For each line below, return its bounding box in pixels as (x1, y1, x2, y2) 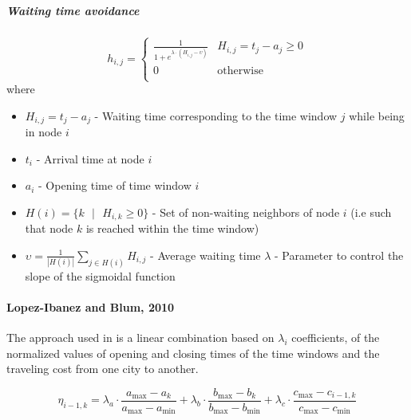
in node (25, 124, 62, 140)
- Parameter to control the (275, 246, 404, 263)
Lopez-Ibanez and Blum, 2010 (6, 298, 175, 315)
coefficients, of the (291, 329, 380, 346)
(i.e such (350, 203, 392, 220)
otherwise (217, 65, 263, 77)
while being (349, 107, 405, 124)
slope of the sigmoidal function (25, 267, 176, 284)
